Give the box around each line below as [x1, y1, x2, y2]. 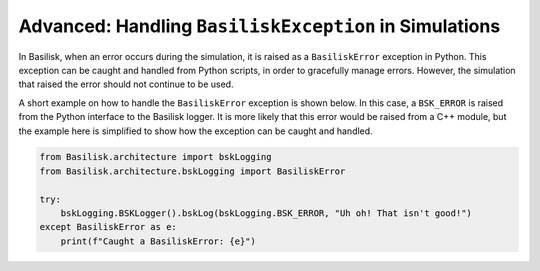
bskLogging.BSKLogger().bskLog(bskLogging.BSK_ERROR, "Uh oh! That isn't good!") [60, 208, 472, 219]
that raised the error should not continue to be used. [18, 78, 234, 90]
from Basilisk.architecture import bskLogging [39, 151, 272, 163]
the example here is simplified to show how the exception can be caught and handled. [18, 125, 374, 137]
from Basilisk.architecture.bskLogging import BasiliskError [39, 165, 346, 177]
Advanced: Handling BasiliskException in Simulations [18, 15, 501, 37]
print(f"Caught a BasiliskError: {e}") [60, 235, 257, 247]
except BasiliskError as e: [39, 221, 177, 233]
